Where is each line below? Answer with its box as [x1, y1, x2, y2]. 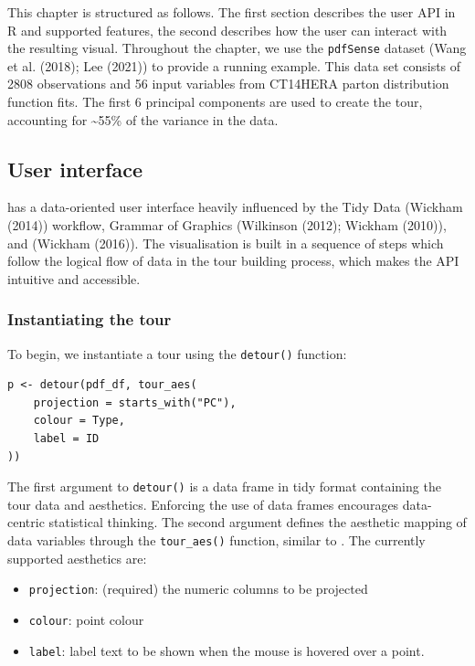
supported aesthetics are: [7, 548, 147, 567]
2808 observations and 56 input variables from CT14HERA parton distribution [7, 74, 449, 93]
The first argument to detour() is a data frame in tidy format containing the [7, 477, 441, 496]
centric [7, 513, 45, 532]
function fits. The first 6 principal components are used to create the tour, [7, 92, 423, 111]
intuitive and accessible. [7, 269, 141, 288]
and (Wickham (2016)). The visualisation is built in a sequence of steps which [7, 233, 444, 252]
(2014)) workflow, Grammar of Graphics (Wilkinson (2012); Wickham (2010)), [7, 216, 447, 235]
